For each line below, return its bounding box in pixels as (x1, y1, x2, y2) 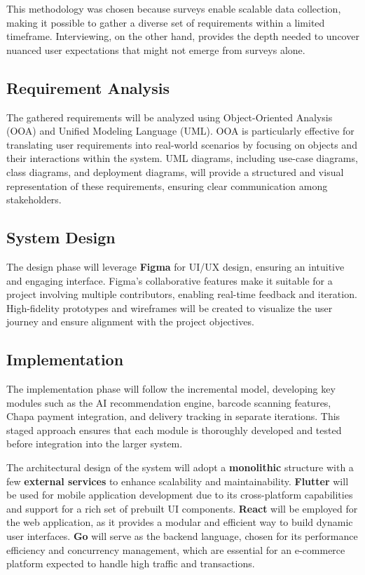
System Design (6, 226, 116, 248)
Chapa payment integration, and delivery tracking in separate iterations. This (6, 409, 340, 424)
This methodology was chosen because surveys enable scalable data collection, (6, 1, 341, 15)
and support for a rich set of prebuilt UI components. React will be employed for (6, 501, 358, 515)
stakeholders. (6, 192, 62, 207)
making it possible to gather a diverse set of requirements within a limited (6, 15, 325, 29)
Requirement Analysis (6, 76, 170, 98)
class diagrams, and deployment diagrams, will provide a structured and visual (6, 164, 344, 179)
